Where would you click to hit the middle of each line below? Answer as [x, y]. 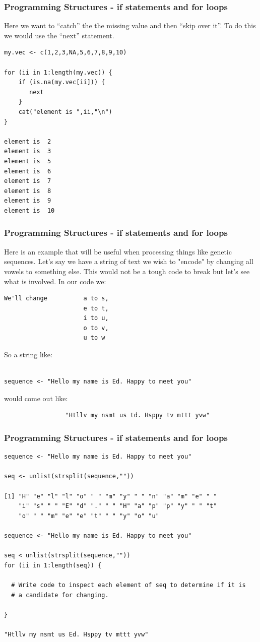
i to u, [96, 318]
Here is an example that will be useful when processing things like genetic [118, 251]
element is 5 [28, 161]
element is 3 [28, 151]
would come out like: [36, 398]
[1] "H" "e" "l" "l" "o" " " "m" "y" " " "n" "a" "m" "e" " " [111, 496]
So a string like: [28, 355]
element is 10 [29, 210]
